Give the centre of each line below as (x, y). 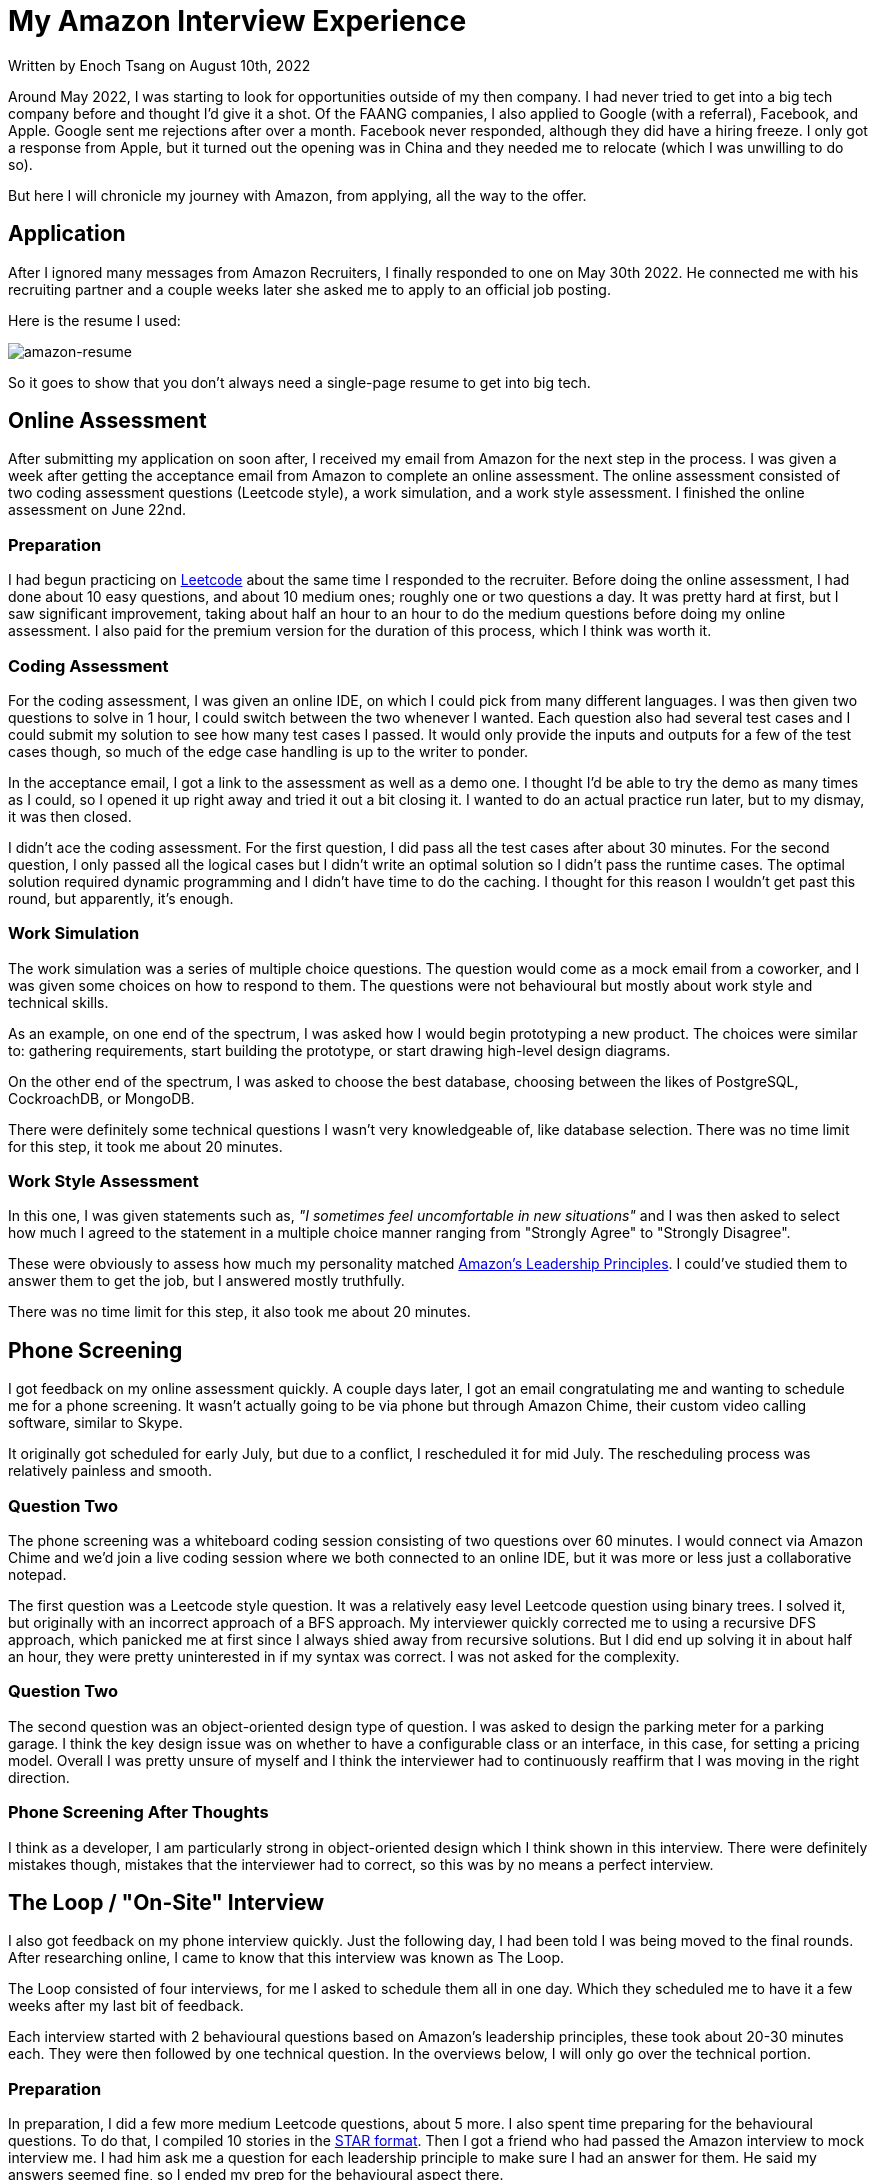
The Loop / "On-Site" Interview (166, 1902)
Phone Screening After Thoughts (138, 1812)
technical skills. (58, 1002)
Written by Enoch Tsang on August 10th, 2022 (159, 65)
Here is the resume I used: (94, 320)
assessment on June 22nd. (97, 510)
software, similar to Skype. (95, 1423)
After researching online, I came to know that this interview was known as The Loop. (286, 1958)
